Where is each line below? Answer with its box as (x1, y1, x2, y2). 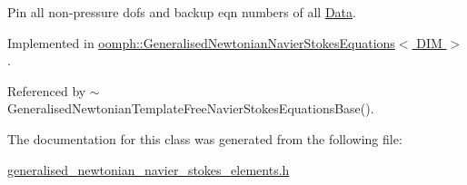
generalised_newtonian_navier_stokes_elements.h (7, 160, 290, 179)
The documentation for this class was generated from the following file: (7, 129, 402, 148)
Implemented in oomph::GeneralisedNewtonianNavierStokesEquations (7, 33, 395, 52)
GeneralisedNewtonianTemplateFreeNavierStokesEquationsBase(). (7, 99, 374, 118)
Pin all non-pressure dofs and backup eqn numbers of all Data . (7, 3, 356, 21)
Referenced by (7, 81, 86, 100)
